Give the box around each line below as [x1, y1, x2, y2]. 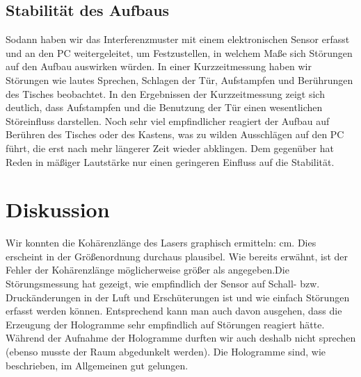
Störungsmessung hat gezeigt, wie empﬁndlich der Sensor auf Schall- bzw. [6, 276, 320, 291]
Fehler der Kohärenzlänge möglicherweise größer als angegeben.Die [6, 262, 289, 277]
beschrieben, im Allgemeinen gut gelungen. [6, 358, 188, 372]
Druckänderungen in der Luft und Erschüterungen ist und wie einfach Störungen [6, 290, 350, 304]
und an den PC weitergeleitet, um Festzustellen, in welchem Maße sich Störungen [6, 45, 353, 60]
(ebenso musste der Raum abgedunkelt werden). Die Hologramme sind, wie [6, 344, 326, 359]
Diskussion [6, 195, 110, 224]
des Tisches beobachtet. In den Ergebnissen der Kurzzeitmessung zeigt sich [6, 86, 325, 101]
